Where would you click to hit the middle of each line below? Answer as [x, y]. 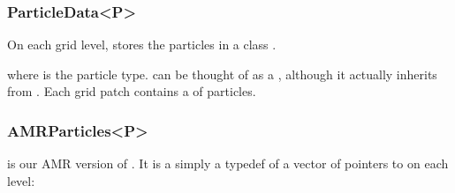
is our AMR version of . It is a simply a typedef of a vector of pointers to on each [228, 163]
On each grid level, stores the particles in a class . [142, 45]
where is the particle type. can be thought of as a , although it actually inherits [222, 74]
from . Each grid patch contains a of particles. [132, 91]
